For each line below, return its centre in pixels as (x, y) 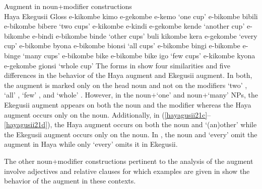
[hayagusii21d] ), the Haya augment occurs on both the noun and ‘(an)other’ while (130, 124)
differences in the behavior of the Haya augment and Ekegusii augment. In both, (128, 75)
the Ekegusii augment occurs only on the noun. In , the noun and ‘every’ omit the (131, 134)
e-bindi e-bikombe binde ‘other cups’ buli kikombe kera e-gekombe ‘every (145, 35)
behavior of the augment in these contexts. (70, 181)
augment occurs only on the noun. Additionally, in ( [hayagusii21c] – (108, 114)
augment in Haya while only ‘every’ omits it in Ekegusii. (91, 144)
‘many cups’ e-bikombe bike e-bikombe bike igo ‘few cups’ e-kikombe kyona (139, 55)
